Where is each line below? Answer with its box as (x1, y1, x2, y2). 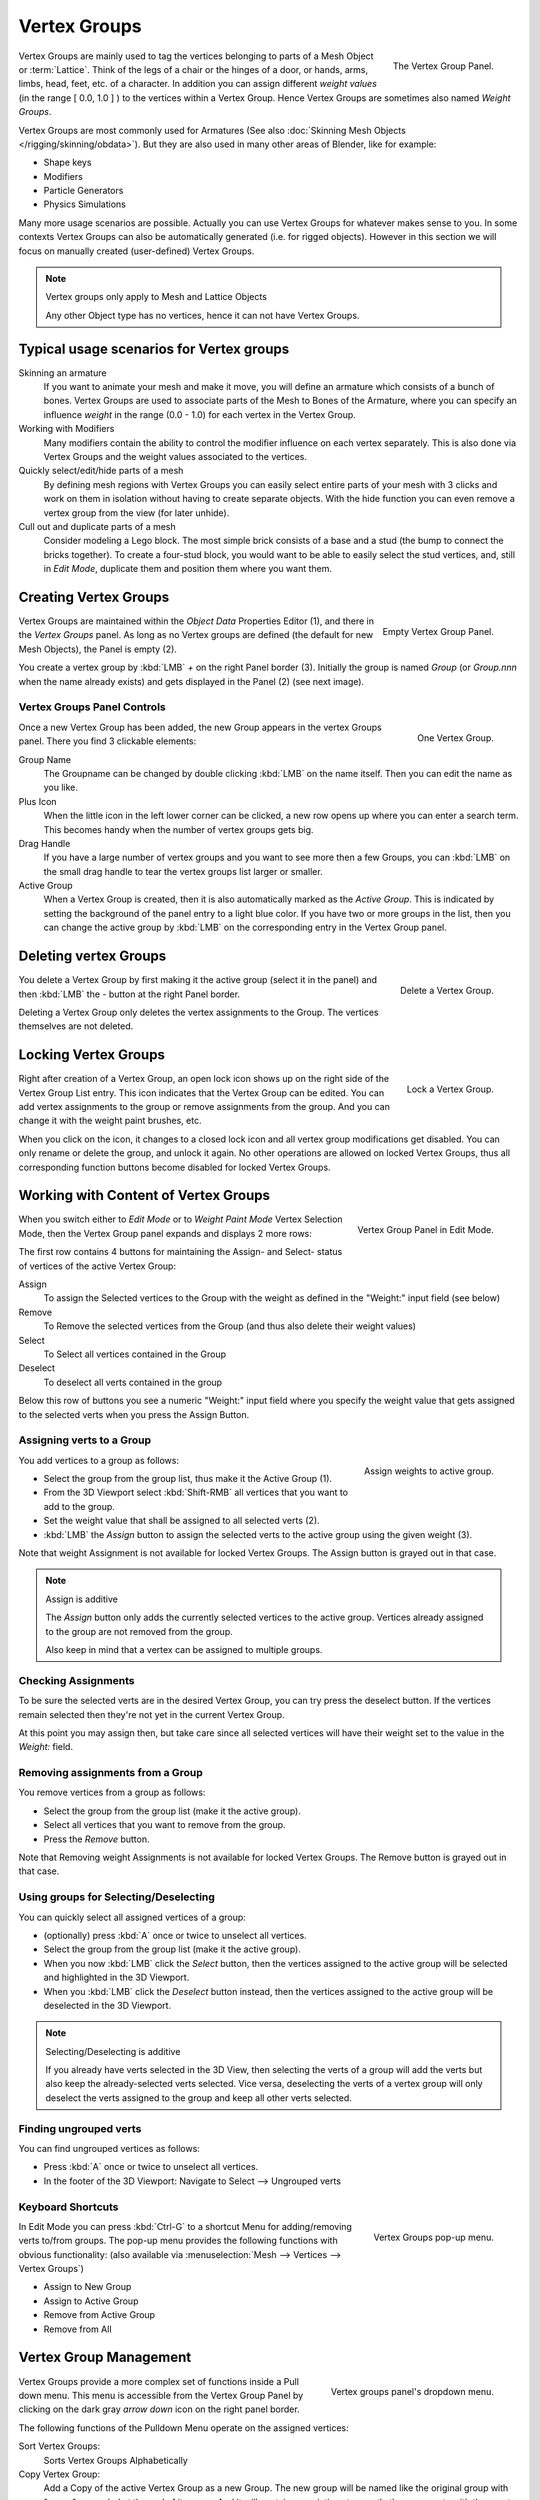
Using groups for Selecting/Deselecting (18, 1890, 215, 1904)
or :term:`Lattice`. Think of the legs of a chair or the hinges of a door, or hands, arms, (18, 63, 369, 75)
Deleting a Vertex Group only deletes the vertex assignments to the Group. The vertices (18, 1006, 379, 1018)
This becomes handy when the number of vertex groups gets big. (43, 823, 314, 835)
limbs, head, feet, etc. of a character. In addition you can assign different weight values (18, 78, 377, 90)
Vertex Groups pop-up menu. (373, 2231, 494, 2243)
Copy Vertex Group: (18, 2468, 100, 2480)
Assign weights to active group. (363, 1465, 494, 1477)
